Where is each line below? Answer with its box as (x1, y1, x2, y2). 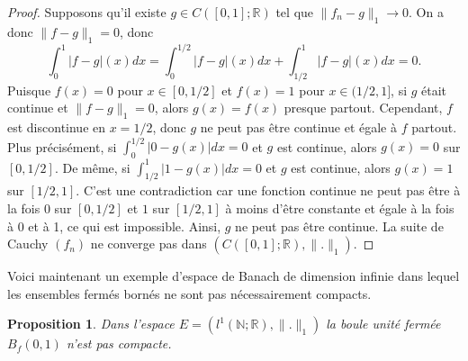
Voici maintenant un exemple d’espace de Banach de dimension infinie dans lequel (7, 266, 460, 285)
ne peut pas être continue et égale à (200, 118, 397, 137)
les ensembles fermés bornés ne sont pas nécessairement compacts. (7, 284, 372, 302)
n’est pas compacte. (66, 334, 172, 353)
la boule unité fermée (326, 314, 441, 333)
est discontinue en (7, 118, 106, 137)
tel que (275, 3, 314, 21)
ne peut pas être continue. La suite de (235, 216, 444, 235)
